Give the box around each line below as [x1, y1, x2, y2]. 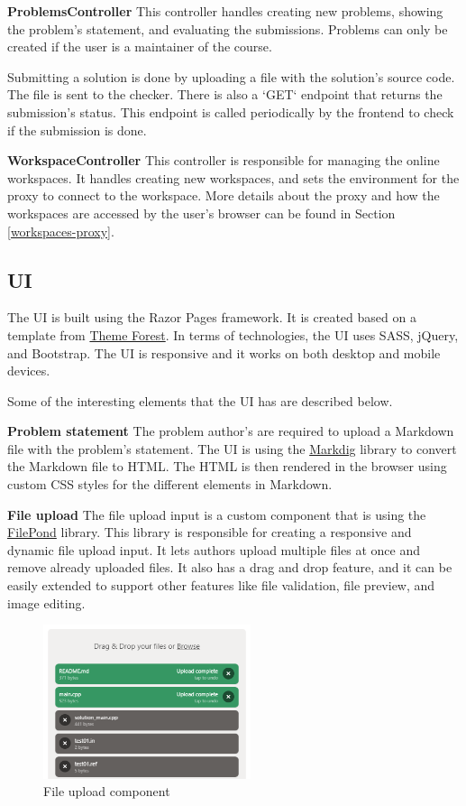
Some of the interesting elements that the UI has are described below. [7, 391, 393, 410]
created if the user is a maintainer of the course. [7, 37, 272, 56]
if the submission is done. [7, 120, 147, 139]
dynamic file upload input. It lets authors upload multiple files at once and [7, 540, 421, 559]
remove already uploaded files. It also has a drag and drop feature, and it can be [7, 558, 452, 577]
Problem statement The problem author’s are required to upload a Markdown [7, 422, 454, 440]
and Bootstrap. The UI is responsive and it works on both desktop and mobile [7, 343, 441, 362]
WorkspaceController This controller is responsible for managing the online [7, 151, 440, 170]
